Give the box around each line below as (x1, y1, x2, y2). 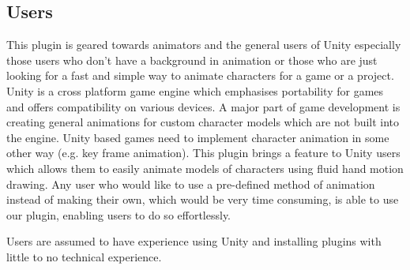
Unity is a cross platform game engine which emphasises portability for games (6, 82, 384, 99)
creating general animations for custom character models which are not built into (6, 114, 400, 130)
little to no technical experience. (6, 248, 162, 264)
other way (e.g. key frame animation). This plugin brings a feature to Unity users (6, 144, 401, 161)
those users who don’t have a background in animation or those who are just (6, 51, 378, 68)
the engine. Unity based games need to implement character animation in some (6, 129, 389, 145)
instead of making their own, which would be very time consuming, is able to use (6, 191, 399, 208)
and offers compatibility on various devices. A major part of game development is (6, 98, 401, 114)
